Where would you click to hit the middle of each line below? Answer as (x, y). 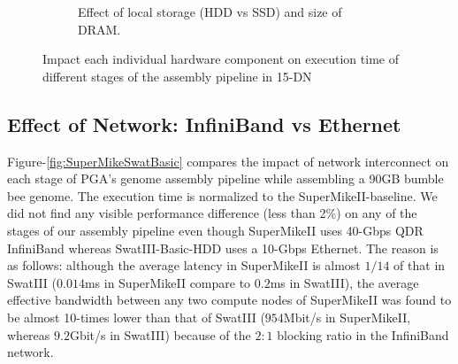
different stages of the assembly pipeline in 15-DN (177, 76)
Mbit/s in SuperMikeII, (347, 317)
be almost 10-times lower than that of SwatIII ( (136, 317)
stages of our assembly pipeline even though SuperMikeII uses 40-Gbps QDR (215, 230)
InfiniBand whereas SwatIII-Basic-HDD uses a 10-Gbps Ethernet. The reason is (223, 248)
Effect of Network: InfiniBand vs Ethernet (204, 124)
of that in (420, 265)
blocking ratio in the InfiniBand (363, 334)
